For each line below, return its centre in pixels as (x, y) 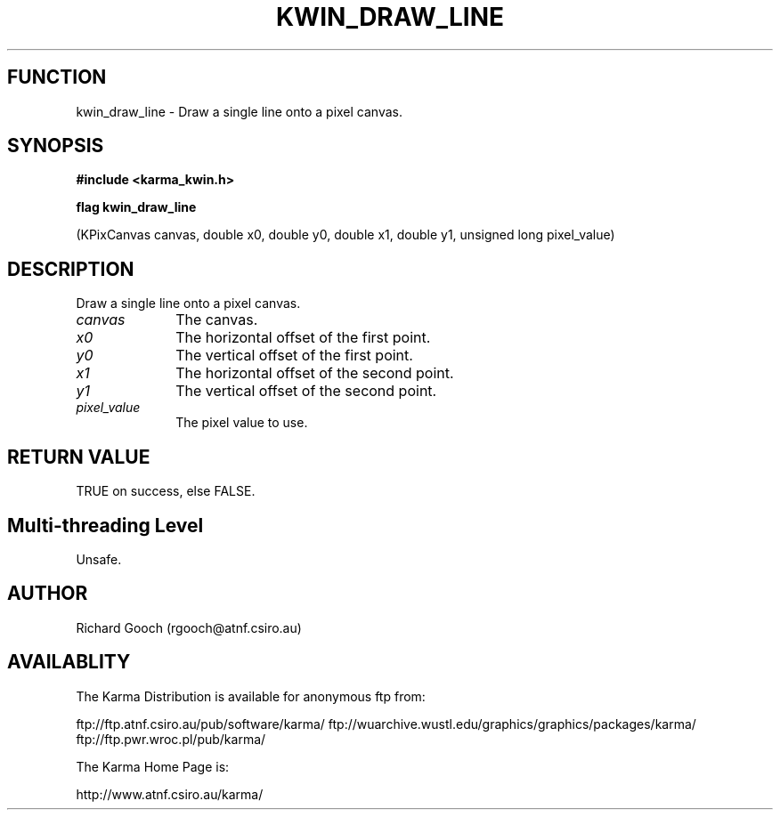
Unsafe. (99, 559)
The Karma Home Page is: (153, 766)
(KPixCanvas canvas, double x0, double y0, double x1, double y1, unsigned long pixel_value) (345, 235)
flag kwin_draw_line (136, 207)
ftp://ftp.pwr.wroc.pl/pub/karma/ (171, 739)
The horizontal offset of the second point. (315, 373)
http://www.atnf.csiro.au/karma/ (170, 794)
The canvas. (217, 320)
